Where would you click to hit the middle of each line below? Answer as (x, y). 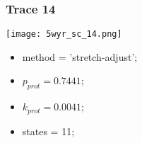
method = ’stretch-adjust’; (80, 56)
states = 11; (48, 131)
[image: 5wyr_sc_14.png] (64, 34)
